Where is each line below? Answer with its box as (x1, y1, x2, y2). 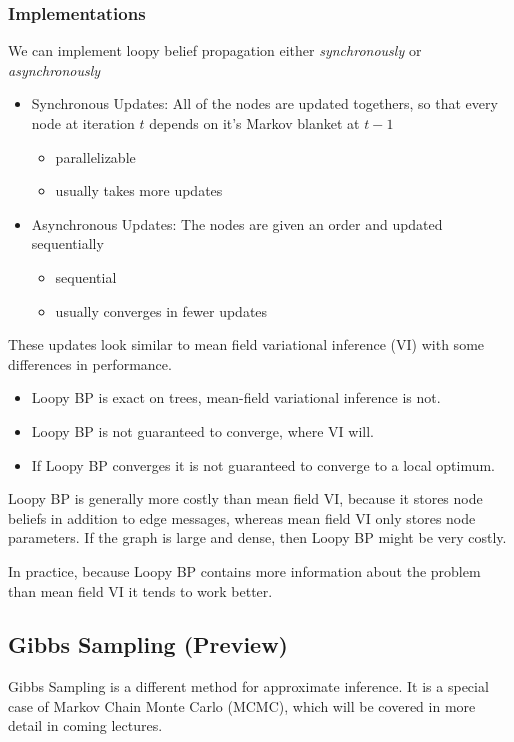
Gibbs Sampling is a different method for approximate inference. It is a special (8, 676, 489, 697)
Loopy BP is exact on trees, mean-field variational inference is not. (31, 387, 441, 408)
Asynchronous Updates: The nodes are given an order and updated (31, 213, 443, 234)
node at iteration (31, 113, 135, 133)
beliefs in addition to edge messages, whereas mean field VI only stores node (8, 507, 476, 528)
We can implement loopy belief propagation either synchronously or (8, 40, 422, 61)
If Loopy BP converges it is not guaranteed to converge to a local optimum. (31, 454, 495, 475)
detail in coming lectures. (8, 715, 163, 736)
